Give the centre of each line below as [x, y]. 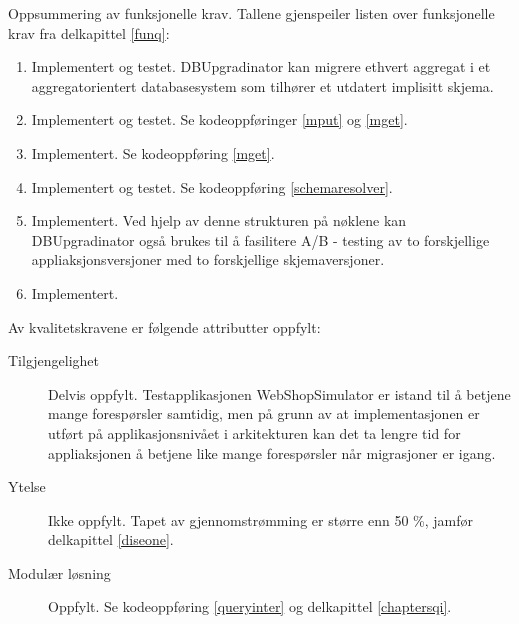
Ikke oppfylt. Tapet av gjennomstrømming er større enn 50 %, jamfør [261, 519]
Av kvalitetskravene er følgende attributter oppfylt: [164, 326]
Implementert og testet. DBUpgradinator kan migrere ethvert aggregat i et [261, 66]
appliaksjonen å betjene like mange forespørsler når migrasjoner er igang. [272, 452]
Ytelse [27, 486]
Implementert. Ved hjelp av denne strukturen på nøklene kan [219, 220]
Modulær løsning [59, 572]
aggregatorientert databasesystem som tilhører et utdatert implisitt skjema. [262, 85]
